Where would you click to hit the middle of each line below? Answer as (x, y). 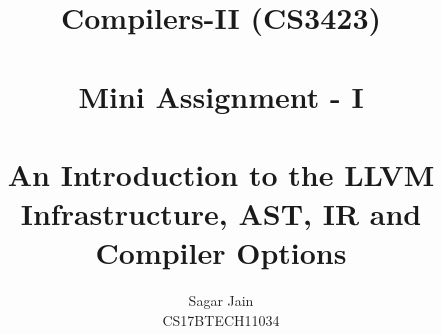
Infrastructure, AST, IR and (221, 213)
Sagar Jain (221, 300)
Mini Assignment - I (221, 95)
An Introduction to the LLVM (221, 173)
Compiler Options (221, 252)
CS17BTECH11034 (221, 319)
